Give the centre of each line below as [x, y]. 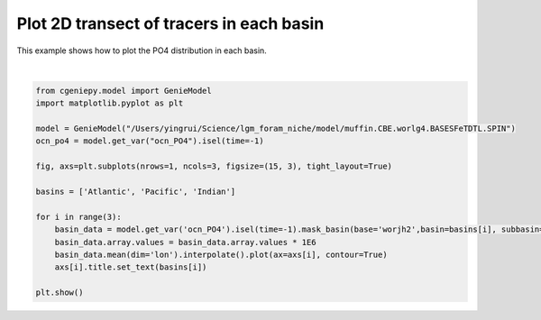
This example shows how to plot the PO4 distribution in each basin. [142, 50]
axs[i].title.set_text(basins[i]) [131, 267]
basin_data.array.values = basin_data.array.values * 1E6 [185, 242]
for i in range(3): [78, 217]
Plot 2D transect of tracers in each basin [170, 23]
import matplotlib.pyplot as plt [110, 103]
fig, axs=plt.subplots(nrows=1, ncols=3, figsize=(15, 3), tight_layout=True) [214, 166]
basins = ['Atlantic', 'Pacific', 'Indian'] [136, 192]
